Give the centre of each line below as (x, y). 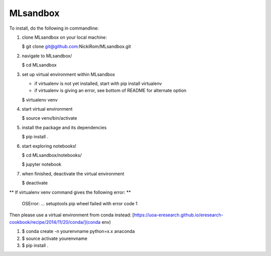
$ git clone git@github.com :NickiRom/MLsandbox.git (77, 47)
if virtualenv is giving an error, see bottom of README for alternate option (110, 91)
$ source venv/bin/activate (49, 118)
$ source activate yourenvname (55, 238)
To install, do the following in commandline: (54, 28)
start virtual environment (47, 109)
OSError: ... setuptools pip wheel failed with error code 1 (80, 203)
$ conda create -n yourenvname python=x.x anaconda (78, 231)
